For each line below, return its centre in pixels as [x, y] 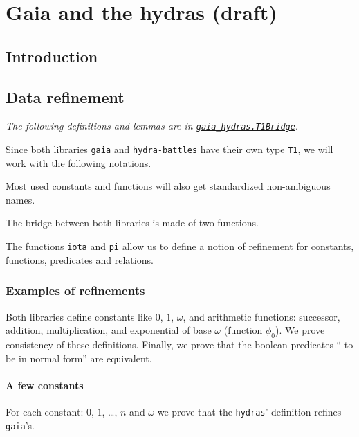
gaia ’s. [20, 425]
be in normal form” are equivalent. [79, 358]
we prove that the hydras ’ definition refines [249, 411]
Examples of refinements [75, 291]
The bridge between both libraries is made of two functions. [132, 223]
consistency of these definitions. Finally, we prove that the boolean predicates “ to [179, 344]
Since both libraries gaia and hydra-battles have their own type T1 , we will [169, 149]
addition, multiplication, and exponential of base [109, 330]
